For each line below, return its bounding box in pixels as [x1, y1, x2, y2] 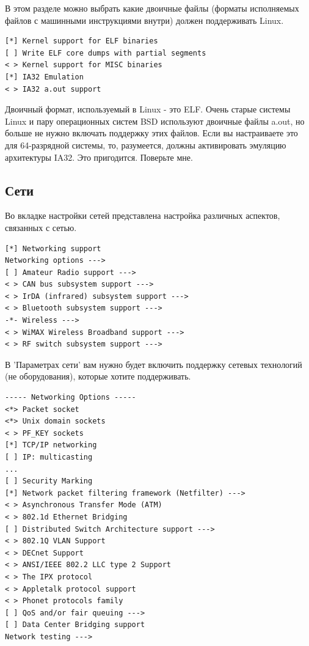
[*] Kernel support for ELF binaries [5, 37, 158, 46]
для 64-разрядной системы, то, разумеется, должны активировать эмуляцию [5, 138, 286, 151]
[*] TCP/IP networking [5, 441, 97, 450]
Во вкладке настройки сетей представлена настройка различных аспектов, [5, 209, 280, 222]
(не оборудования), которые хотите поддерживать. [5, 370, 191, 383]
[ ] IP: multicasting [5, 453, 93, 462]
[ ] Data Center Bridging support [5, 620, 145, 629]
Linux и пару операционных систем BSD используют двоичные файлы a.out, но [5, 114, 305, 127]
